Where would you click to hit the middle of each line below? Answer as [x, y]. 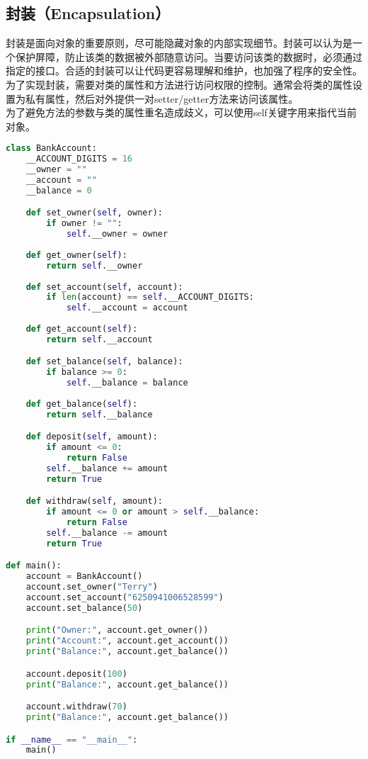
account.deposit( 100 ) [76, 674]
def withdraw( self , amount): [94, 501]
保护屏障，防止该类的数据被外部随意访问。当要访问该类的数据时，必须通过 [189, 56]
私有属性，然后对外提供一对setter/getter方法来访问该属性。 [162, 98]
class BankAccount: [51, 148]
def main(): [34, 566]
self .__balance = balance [127, 383]
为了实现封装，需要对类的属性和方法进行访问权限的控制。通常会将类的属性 [179, 84]
